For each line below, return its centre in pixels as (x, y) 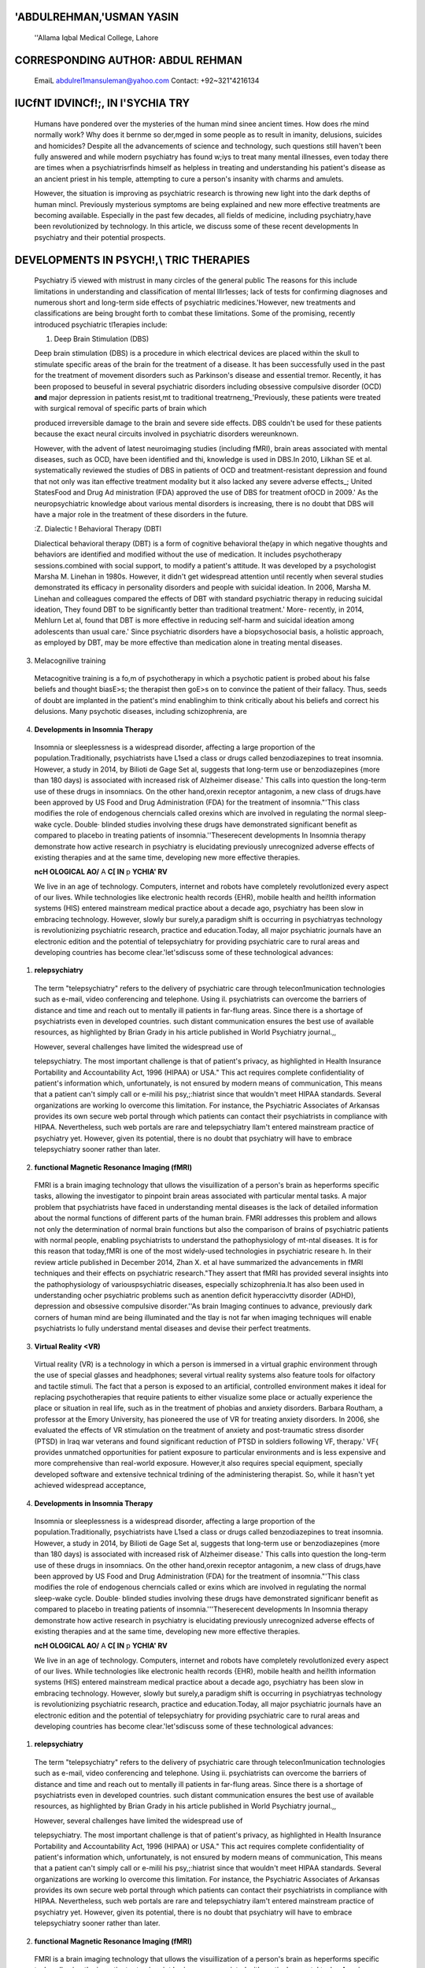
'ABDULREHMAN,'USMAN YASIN (97, 17)
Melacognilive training (70, 660)
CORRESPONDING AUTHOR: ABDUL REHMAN (129, 60)
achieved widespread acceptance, (90, 1485)
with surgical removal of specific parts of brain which (120, 409)
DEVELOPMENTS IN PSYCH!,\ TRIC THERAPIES (132, 260)
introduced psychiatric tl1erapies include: (101, 324)
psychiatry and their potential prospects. (100, 237)
